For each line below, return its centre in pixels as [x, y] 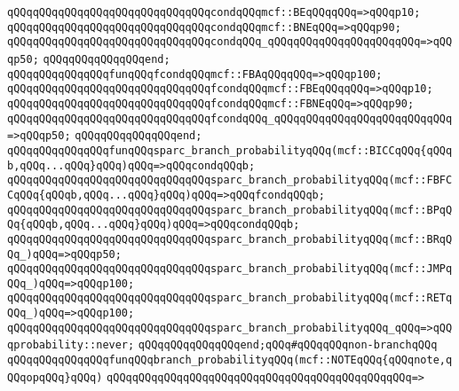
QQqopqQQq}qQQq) [55, 377]
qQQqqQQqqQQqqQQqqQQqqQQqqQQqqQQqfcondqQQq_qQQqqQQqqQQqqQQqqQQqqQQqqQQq [230, 118]
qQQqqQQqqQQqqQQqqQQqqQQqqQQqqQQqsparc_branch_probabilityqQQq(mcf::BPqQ [230, 210]
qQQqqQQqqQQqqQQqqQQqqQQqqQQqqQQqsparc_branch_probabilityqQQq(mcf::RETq [230, 298]
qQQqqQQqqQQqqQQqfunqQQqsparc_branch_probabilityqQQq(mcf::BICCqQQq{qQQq [230, 150]
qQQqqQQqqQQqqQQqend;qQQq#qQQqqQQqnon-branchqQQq [288, 345]
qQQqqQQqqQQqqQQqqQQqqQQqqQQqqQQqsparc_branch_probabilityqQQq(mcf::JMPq [230, 269]
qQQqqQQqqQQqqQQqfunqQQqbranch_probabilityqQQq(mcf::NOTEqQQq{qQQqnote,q [230, 360]
